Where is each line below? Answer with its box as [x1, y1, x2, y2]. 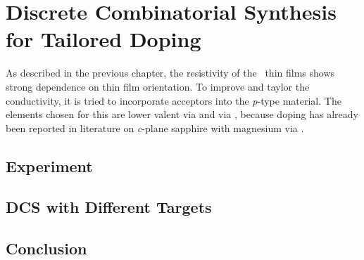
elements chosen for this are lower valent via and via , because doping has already [6, 107, 359, 122]
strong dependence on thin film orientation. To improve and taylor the [6, 79, 310, 93]
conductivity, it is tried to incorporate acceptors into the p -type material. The [6, 93, 341, 108]
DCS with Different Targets [6, 196, 212, 218]
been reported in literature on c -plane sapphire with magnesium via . [6, 120, 304, 135]
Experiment [6, 155, 93, 176]
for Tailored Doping [6, 25, 201, 53]
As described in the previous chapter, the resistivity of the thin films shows [6, 65, 335, 80]
